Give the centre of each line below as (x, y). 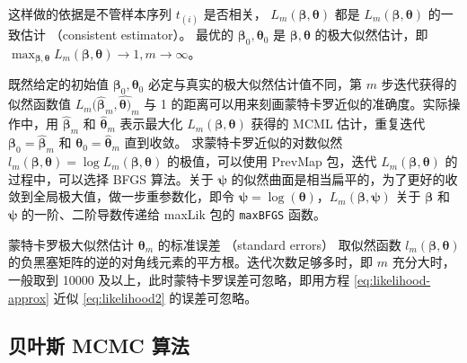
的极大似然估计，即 (371, 35)
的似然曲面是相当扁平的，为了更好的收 (344, 178)
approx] (29, 297)
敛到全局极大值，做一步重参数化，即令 (121, 196)
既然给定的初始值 (58, 84)
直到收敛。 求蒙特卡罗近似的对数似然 (233, 142)
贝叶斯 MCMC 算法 (99, 345)
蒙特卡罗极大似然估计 (71, 244)
